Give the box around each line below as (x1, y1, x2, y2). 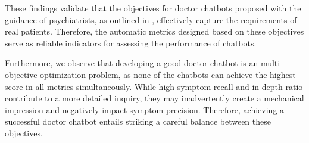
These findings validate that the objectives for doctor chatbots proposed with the (5, 2, 301, 14)
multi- (260, 57, 283, 69)
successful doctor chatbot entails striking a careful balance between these (5, 115, 271, 128)
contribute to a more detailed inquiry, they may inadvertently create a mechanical (5, 92, 304, 104)
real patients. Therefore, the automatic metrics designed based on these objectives (5, 25, 304, 38)
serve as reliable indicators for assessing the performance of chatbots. (5, 36, 257, 49)
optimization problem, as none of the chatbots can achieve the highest (40, 68, 296, 80)
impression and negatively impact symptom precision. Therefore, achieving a (5, 103, 285, 116)
